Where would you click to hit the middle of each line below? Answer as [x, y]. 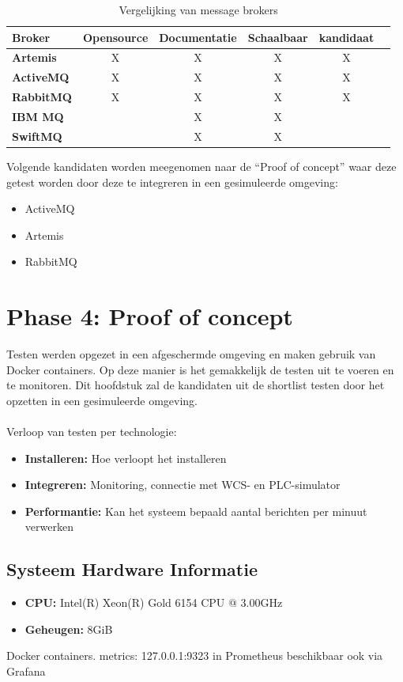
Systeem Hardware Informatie [132, 569]
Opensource [115, 37]
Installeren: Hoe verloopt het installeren [126, 458]
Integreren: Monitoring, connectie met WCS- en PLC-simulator [183, 485]
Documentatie [198, 37]
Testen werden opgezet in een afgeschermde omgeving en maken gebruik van [191, 354]
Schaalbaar [278, 37]
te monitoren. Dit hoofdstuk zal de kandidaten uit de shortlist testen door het [196, 385]
